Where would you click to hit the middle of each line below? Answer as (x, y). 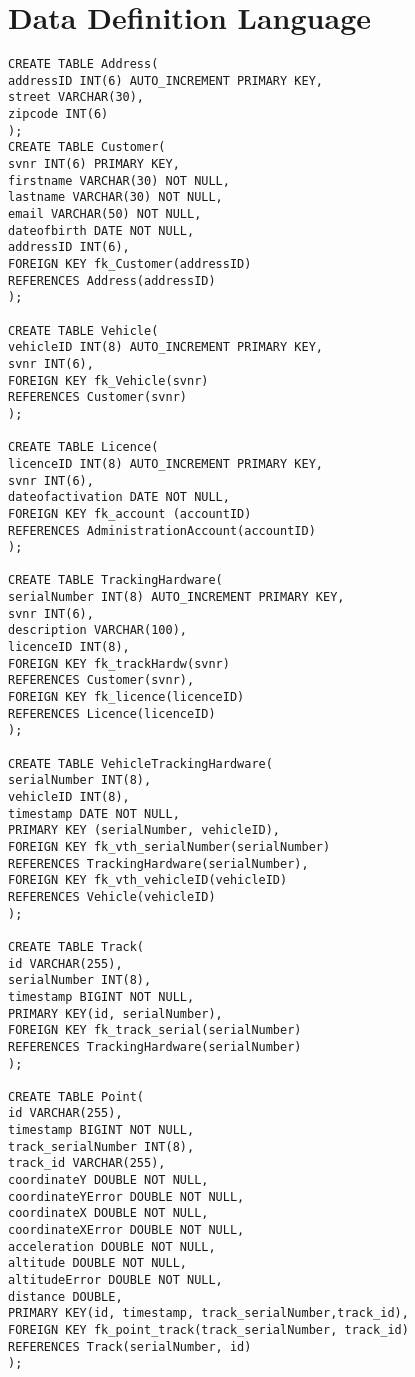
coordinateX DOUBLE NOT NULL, (108, 1213)
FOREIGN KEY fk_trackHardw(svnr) (119, 663)
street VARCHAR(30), (76, 97)
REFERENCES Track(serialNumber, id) (130, 1346)
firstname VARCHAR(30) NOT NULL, (119, 180)
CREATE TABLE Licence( (83, 447)
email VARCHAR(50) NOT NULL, (105, 214)
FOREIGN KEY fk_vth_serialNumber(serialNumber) (169, 846)
